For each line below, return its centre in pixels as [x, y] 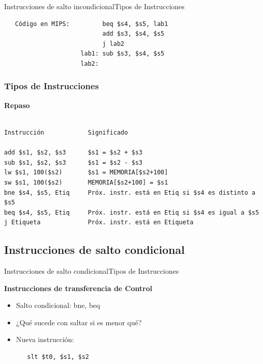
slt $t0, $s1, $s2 [58, 357]
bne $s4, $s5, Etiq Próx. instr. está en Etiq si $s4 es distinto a [130, 192]
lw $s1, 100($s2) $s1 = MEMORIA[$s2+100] [86, 173]
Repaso [17, 105]
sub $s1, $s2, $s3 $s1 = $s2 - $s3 [74, 162]
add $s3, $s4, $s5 [133, 34]
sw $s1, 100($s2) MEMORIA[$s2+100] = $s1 [86, 182]
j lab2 [113, 44]
